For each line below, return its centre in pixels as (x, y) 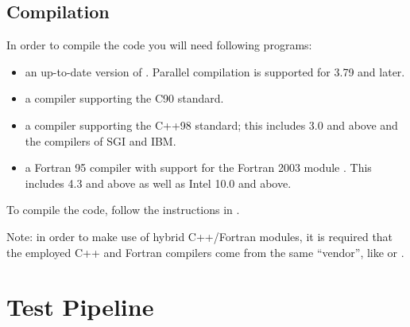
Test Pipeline (80, 307)
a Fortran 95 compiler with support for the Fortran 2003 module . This (198, 167)
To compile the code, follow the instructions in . (123, 210)
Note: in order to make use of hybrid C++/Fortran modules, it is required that (200, 236)
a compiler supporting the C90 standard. (124, 98)
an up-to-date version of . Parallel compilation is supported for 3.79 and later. (215, 71)
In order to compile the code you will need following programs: (159, 45)
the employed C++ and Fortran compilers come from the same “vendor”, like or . (205, 252)
